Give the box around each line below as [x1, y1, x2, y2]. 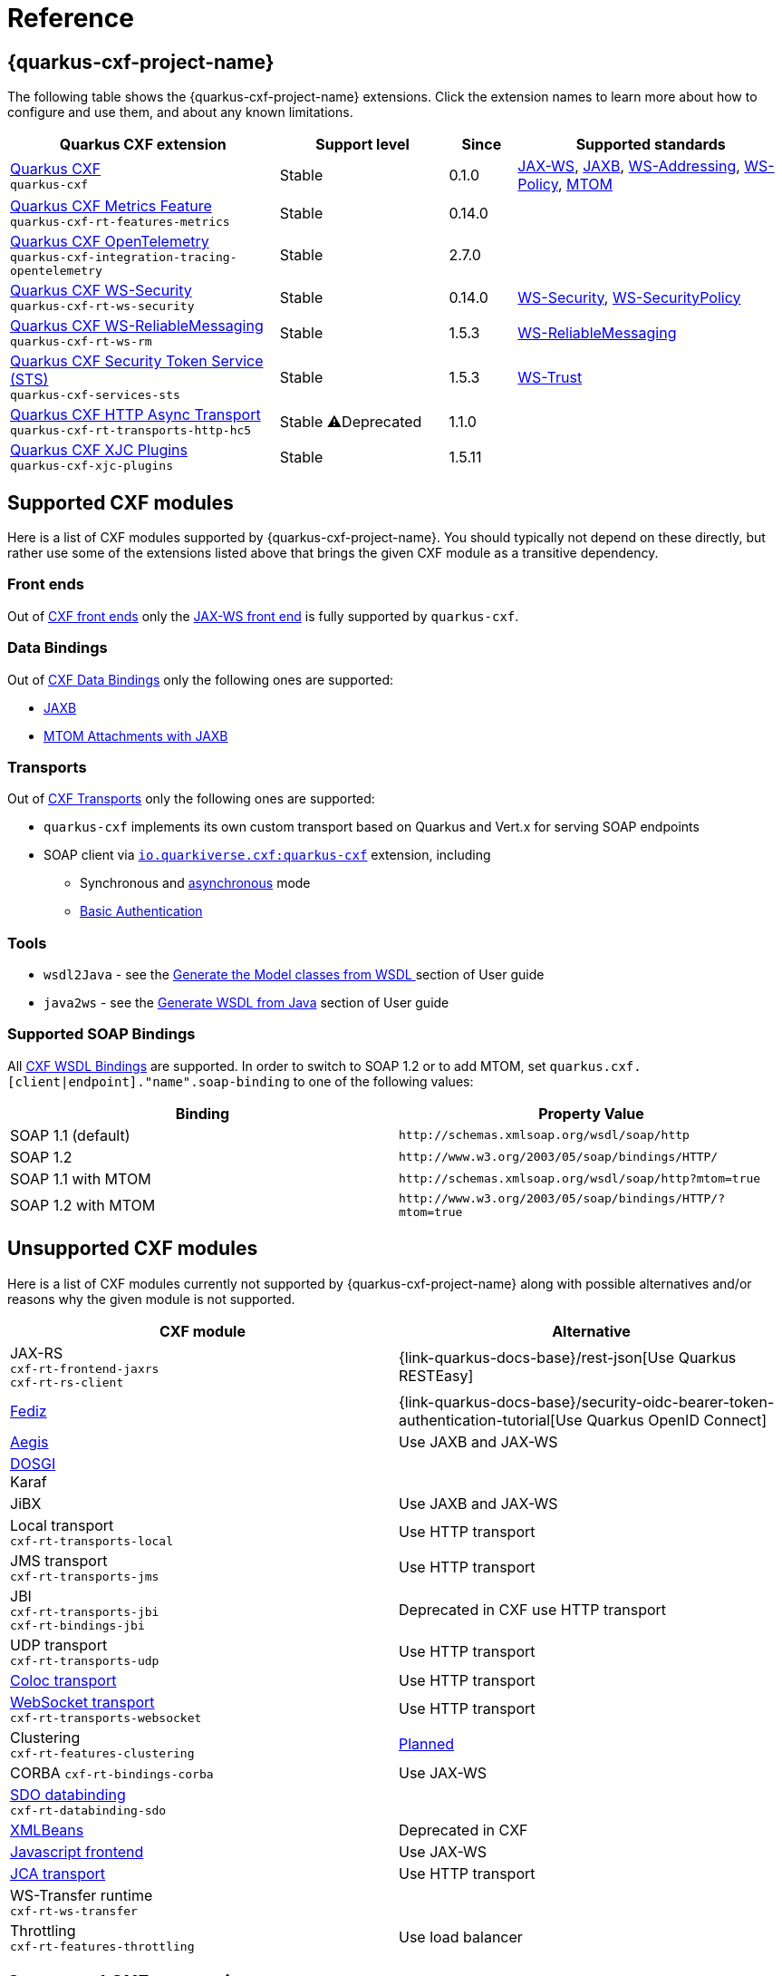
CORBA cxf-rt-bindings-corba [10, 1763, 214, 1782]
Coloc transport [10, 1670, 117, 1689]
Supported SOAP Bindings [7, 1025, 196, 1044]
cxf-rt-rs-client [10, 1375, 124, 1389]
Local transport [10, 1515, 114, 1534]
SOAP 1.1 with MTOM [10, 1169, 151, 1188]
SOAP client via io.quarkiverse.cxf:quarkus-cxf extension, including [43, 847, 491, 863]
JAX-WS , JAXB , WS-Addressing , [517, 157, 740, 176]
